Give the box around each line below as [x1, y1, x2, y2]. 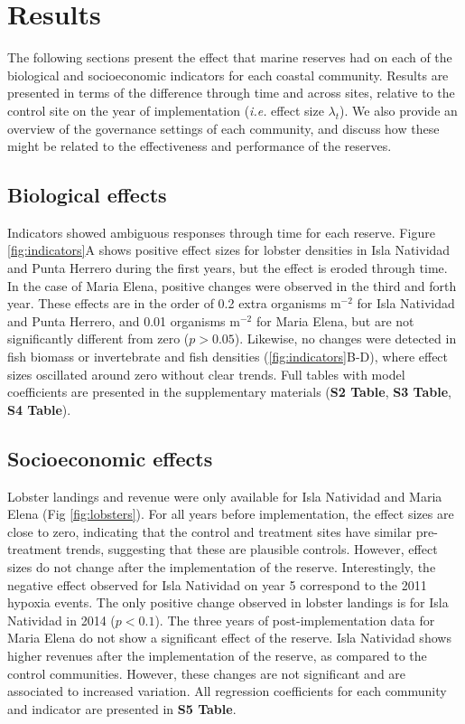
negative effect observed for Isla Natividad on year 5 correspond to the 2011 [7, 575, 427, 594]
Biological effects [7, 181, 167, 209]
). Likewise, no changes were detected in [234, 329, 457, 348]
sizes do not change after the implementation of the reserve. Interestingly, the [7, 558, 436, 576]
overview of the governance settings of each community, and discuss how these [7, 118, 440, 137]
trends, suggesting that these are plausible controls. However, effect [65, 540, 438, 559]
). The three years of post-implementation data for [154, 610, 435, 629]
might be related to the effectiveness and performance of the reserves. [7, 136, 392, 155]
